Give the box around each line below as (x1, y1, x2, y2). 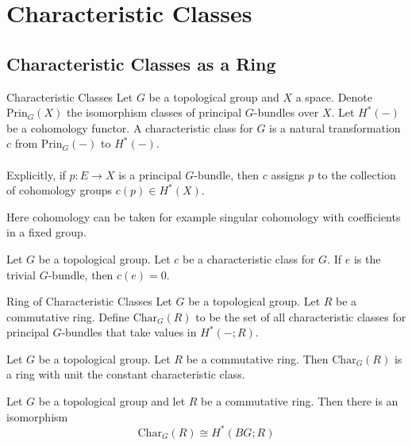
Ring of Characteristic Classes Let (6, 293, 172, 310)
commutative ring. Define (6, 308, 130, 325)
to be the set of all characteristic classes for (195, 308, 406, 325)
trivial (6, 266, 37, 283)
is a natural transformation (269, 119, 401, 136)
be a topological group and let (38, 393, 186, 409)
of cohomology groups (6, 182, 113, 198)
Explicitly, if (6, 166, 66, 183)
